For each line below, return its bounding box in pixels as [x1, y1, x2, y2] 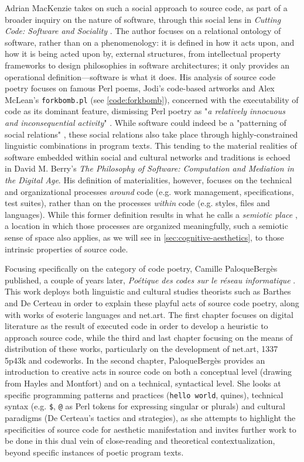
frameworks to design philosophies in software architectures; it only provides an [5, 59, 290, 71]
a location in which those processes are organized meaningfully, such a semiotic [5, 220, 288, 232]
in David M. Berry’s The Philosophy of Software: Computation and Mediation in [5, 162, 294, 174]
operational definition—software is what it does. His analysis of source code [5, 70, 276, 83]
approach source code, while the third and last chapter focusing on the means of [5, 331, 293, 343]
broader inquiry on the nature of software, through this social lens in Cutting [5, 13, 281, 25]
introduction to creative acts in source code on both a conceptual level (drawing [5, 365, 292, 378]
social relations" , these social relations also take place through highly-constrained [5, 128, 298, 140]
